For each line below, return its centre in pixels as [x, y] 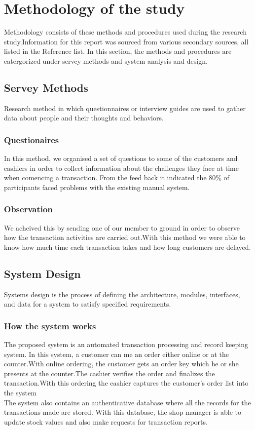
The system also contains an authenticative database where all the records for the [127, 402]
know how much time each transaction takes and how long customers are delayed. [127, 247]
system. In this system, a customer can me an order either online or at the [116, 354]
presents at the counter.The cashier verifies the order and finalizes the [109, 373]
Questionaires [32, 139]
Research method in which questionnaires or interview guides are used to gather [125, 108]
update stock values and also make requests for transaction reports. [106, 421]
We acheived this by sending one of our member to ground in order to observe [122, 227]
